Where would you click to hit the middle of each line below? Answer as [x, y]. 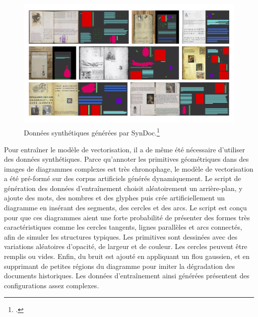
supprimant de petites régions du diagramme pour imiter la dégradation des [120, 266]
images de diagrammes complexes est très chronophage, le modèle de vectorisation [129, 168]
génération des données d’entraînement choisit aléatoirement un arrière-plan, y [123, 188]
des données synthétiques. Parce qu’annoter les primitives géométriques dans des [127, 159]
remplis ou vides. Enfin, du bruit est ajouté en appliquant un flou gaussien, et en [127, 256]
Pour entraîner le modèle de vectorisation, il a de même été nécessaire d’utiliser [125, 149]
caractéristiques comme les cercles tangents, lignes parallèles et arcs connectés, [123, 227]
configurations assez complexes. [52, 285]
